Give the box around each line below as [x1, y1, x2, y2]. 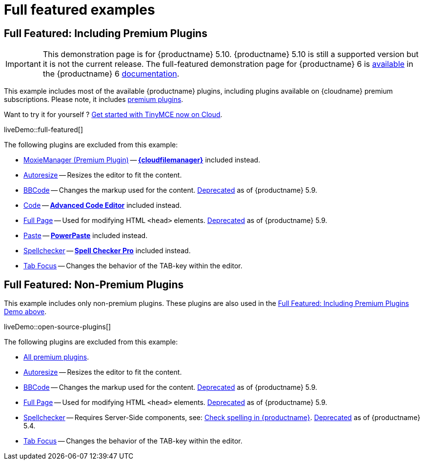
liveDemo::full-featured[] [4, 125, 83, 134]
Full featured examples [4, 1, 155, 18]
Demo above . [4, 307, 47, 316]
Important [5, 59, 41, 69]
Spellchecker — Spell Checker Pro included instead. [23, 246, 191, 255]
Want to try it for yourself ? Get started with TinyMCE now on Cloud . [4, 110, 222, 119]
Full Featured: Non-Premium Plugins [4, 278, 184, 291]
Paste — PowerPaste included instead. [23, 231, 148, 240]
